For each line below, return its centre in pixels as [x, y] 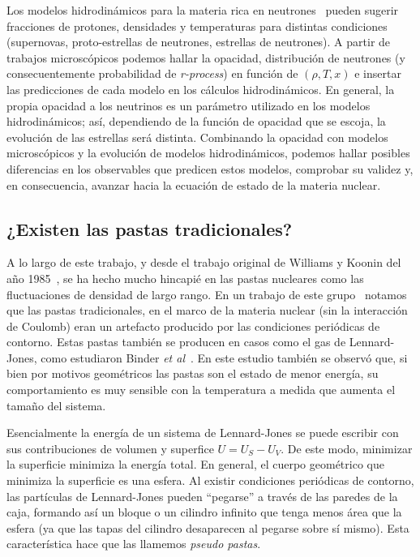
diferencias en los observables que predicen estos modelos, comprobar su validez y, [210, 168]
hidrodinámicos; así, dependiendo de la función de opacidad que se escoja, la [196, 121]
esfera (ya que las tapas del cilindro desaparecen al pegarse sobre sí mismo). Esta [208, 527]
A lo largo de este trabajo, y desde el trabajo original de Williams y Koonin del [204, 262]
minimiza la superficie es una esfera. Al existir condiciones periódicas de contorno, [210, 480]
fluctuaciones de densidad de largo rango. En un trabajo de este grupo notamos [207, 294]
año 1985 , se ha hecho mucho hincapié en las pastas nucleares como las [185, 278]
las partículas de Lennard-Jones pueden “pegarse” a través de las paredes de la [202, 496]
